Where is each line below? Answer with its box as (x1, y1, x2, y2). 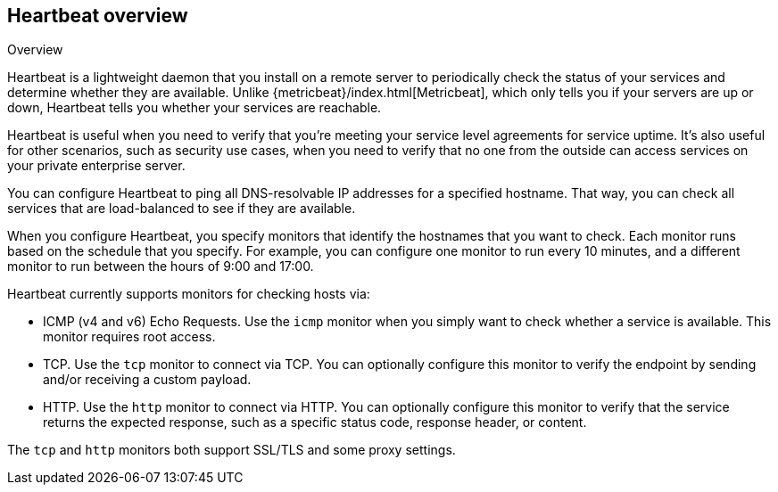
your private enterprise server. (7, 158, 186, 174)
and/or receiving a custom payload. (43, 372, 252, 388)
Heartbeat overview (7, 4, 188, 27)
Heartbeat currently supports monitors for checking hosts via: (7, 286, 370, 302)
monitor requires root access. (43, 329, 216, 345)
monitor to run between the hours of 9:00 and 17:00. (7, 258, 314, 275)
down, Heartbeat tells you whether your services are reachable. (7, 100, 382, 116)
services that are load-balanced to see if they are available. (7, 201, 356, 217)
